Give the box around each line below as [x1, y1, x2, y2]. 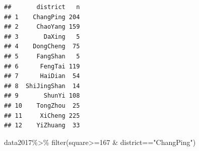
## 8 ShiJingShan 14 [4, 82, 80, 90]
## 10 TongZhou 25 [4, 102, 80, 109]
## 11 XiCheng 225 [4, 112, 80, 119]
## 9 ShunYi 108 [4, 92, 80, 100]
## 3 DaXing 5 [4, 33, 80, 40]
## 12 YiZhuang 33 [4, 122, 80, 129]
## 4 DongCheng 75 [4, 43, 80, 50]
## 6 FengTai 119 [4, 62, 80, 70]
